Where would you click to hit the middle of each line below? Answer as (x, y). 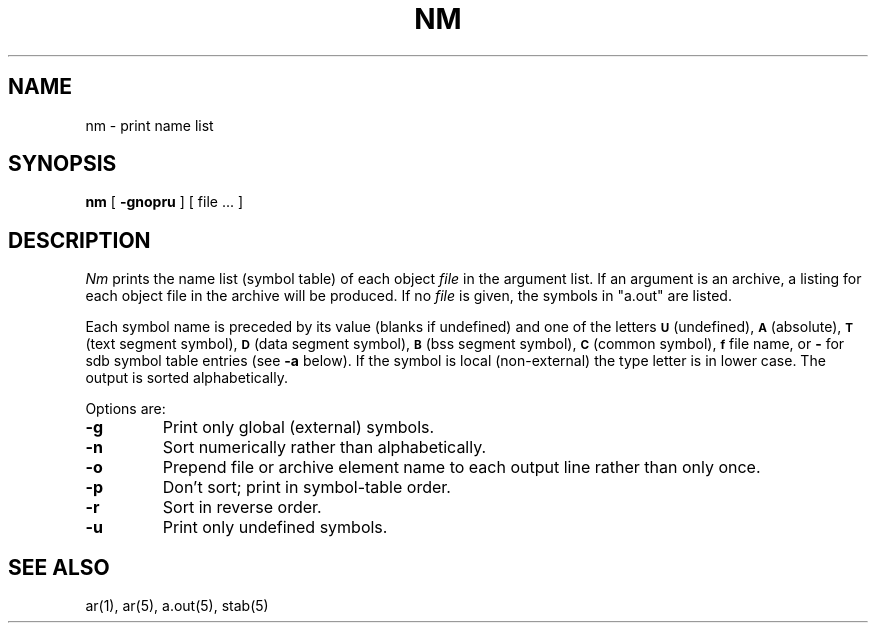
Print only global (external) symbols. (298, 427)
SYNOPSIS (62, 164)
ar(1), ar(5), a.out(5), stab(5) (177, 606)
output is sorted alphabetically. (186, 378)
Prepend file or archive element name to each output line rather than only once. (461, 467)
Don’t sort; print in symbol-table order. (306, 487)
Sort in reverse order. (242, 507)
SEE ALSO (59, 567)
